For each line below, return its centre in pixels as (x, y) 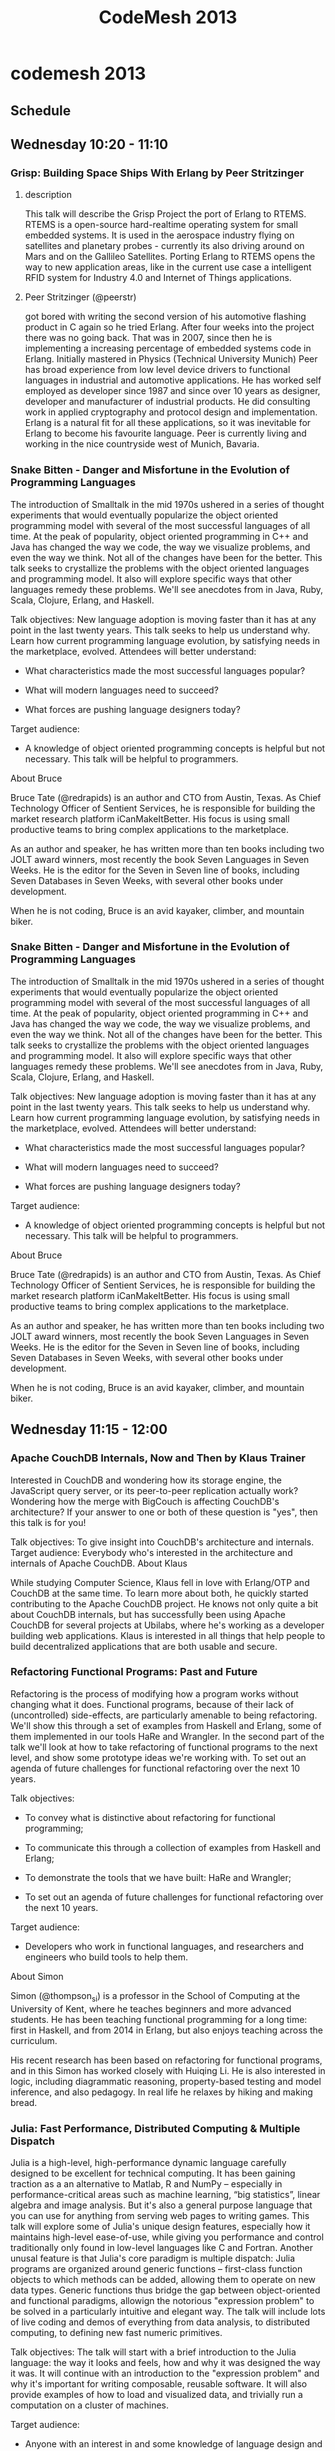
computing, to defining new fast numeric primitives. (116, 2332)
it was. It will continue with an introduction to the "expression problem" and (165, 2373)
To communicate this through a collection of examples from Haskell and (173, 1847)
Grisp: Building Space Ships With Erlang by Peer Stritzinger (157, 173)
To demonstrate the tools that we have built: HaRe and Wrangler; (158, 1877)
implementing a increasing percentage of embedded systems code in (168, 348)
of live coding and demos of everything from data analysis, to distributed (160, 2322)
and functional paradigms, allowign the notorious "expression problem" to (162, 2300)
